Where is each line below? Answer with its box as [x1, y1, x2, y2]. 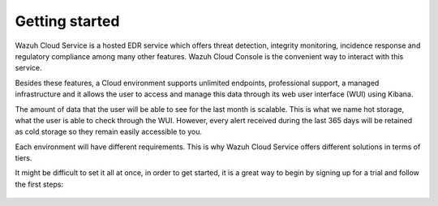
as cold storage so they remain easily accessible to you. [15, 127, 203, 137]
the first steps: [15, 179, 64, 189]
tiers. [15, 153, 32, 163]
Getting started [15, 12, 120, 30]
